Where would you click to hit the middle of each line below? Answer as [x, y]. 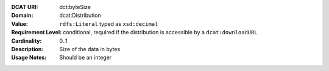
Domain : [22, 16]
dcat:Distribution [80, 16]
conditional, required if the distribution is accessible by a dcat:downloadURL [161, 32]
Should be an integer [86, 58]
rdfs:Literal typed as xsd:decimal [109, 23]
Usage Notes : [29, 58]
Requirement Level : [37, 32]
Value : [20, 23]
